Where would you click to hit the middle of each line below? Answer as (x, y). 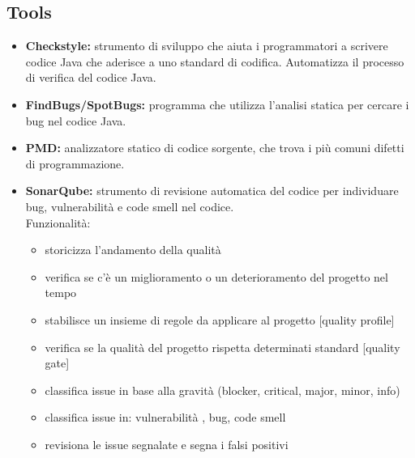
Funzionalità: (58, 222)
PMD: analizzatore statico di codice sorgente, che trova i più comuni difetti (215, 148)
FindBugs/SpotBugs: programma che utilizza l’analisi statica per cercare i (217, 104)
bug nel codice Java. (76, 120)
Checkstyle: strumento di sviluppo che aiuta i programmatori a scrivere (207, 46)
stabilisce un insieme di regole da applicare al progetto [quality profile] (220, 319)
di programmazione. (75, 163)
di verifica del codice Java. (91, 77)
